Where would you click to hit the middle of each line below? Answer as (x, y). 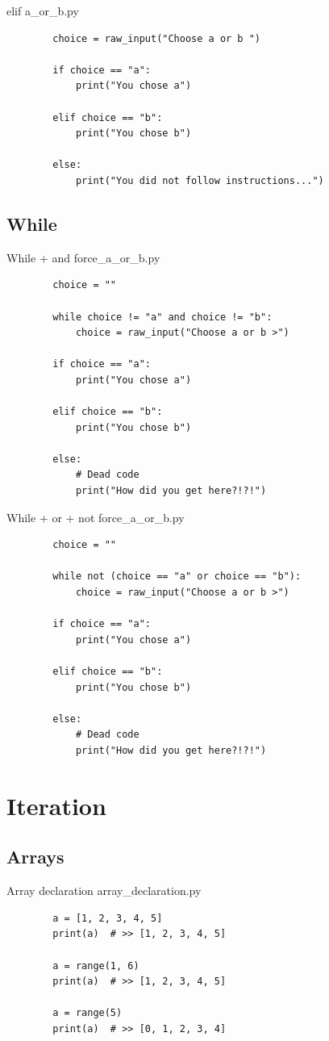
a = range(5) (87, 1013)
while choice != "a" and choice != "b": (162, 317)
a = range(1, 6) (96, 966)
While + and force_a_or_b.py (83, 257)
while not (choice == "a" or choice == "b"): (177, 577)
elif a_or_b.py (43, 10)
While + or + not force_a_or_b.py (96, 517)
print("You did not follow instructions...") (200, 180)
